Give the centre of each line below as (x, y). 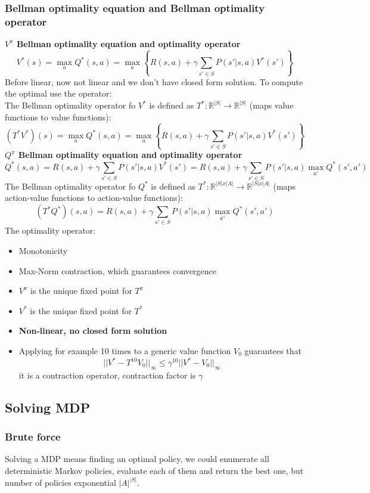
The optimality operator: (50, 230)
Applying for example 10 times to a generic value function (125, 350)
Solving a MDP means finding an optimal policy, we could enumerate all (137, 459)
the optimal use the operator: (58, 93)
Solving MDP (48, 407)
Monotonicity (43, 250)
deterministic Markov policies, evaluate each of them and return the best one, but (154, 470)
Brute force (33, 437)
